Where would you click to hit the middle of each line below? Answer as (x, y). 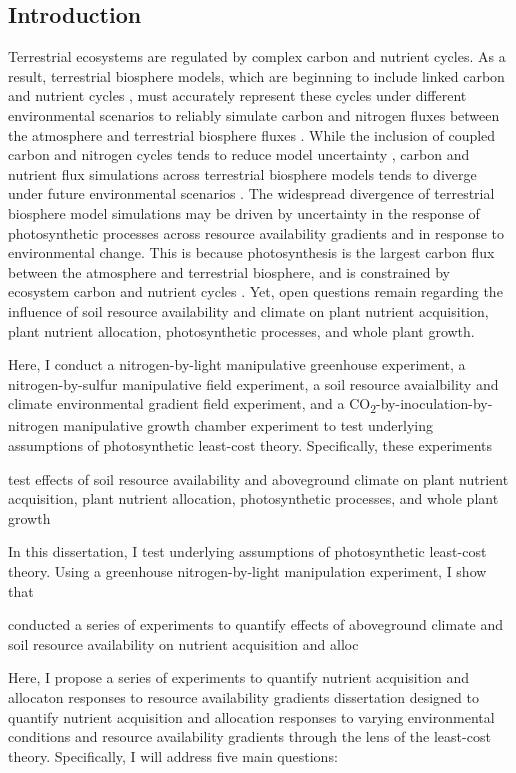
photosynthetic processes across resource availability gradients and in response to (256, 232)
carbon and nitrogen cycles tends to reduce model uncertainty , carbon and (239, 154)
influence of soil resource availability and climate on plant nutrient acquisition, (248, 310)
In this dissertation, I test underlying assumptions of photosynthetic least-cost (247, 551)
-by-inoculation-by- (434, 403)
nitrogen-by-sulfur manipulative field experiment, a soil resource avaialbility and (253, 383)
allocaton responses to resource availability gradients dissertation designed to (243, 696)
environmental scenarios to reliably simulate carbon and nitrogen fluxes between (254, 114)
